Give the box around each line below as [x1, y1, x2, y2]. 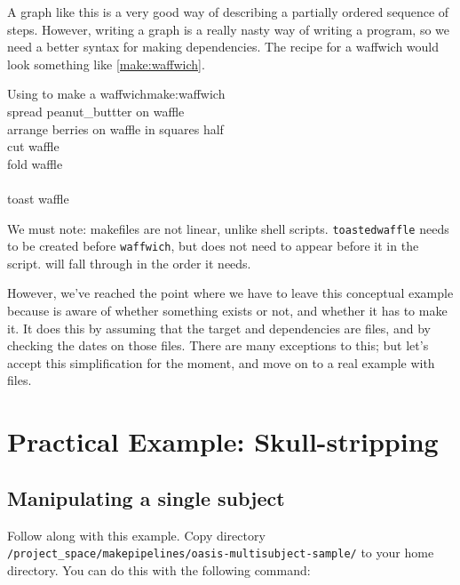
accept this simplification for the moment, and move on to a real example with [7, 353, 435, 372]
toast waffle [7, 188, 69, 207]
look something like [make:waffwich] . [7, 54, 205, 73]
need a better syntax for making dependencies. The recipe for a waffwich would [7, 37, 440, 56]
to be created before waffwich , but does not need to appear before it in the [7, 236, 419, 255]
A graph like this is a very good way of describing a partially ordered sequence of [7, 3, 449, 20]
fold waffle [7, 154, 63, 172]
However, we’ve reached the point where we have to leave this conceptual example [7, 284, 454, 302]
